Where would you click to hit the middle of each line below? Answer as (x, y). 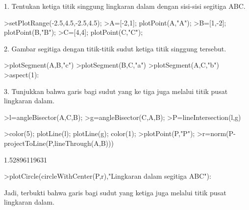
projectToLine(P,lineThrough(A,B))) (59, 143)
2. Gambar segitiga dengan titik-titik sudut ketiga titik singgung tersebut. (115, 48)
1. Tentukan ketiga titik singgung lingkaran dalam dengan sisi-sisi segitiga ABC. (125, 6)
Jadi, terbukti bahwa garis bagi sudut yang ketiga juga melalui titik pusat (115, 192)
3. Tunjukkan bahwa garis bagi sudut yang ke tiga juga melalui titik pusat (116, 91)
